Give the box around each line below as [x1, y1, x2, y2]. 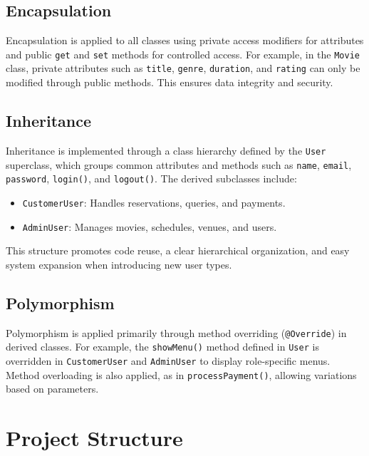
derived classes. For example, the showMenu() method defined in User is [6, 339, 319, 354]
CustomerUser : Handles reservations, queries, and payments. [22, 195, 286, 209]
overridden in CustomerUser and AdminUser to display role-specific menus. [6, 353, 331, 368]
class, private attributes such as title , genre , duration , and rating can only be [6, 61, 360, 76]
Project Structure [6, 423, 183, 452]
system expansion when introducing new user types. [6, 256, 232, 271]
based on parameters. [6, 381, 99, 396]
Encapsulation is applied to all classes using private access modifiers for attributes [6, 33, 364, 48]
